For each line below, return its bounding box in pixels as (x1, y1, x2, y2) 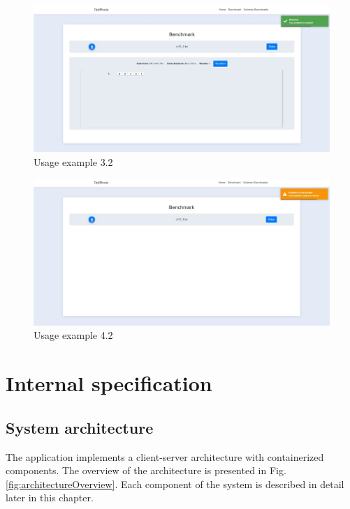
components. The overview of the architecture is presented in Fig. (6, 463, 286, 478)
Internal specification (6, 369, 212, 397)
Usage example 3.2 (34, 154, 113, 169)
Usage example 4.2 (34, 328, 113, 342)
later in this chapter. (6, 490, 94, 505)
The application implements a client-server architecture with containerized (6, 449, 324, 464)
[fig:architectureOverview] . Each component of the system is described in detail (6, 476, 344, 491)
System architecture (6, 416, 154, 438)
